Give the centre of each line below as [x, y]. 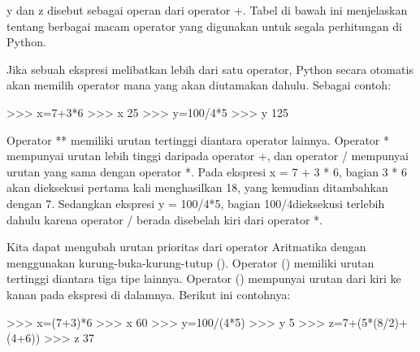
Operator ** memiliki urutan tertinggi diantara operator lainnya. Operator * [198, 139]
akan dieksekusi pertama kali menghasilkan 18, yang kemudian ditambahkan [197, 187]
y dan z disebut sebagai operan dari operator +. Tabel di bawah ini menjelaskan [207, 10]
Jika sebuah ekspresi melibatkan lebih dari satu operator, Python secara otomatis [210, 69]
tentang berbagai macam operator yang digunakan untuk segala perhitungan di [204, 26]
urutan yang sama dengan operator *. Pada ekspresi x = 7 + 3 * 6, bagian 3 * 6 [207, 171]
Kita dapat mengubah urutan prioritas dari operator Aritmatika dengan [186, 247]
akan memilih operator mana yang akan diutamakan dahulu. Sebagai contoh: [199, 85]
